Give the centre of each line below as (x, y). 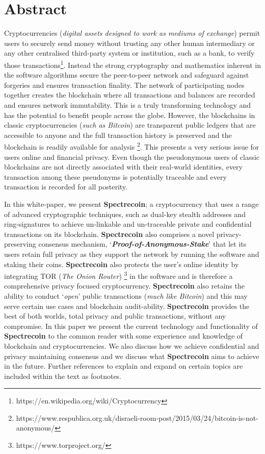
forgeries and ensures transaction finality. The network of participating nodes (124, 85)
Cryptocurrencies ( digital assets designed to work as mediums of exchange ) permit (132, 33)
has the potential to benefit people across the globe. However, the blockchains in (130, 115)
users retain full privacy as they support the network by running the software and (132, 254)
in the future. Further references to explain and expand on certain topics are (124, 366)
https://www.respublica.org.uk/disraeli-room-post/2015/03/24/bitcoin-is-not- (137, 417)
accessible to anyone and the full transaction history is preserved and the (118, 135)
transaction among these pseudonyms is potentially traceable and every (115, 176)
